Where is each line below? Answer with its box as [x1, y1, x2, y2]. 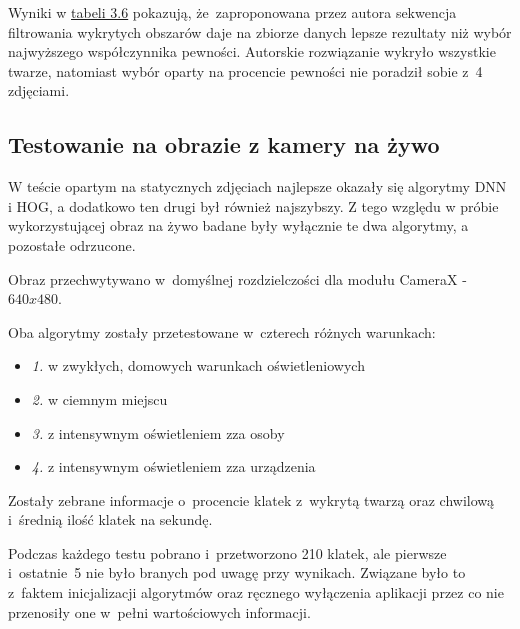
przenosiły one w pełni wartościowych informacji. [8, 601, 311, 622]
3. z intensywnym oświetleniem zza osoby [31, 422, 285, 443]
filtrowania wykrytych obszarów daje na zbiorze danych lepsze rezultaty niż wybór [8, 21, 512, 42]
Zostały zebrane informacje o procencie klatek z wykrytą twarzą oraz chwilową [8, 489, 495, 510]
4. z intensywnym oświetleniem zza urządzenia [31, 456, 316, 477]
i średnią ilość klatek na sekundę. [8, 509, 213, 530]
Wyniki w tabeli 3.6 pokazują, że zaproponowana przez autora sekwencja [8, 2, 457, 22]
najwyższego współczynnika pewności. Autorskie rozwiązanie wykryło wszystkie [8, 41, 496, 62]
